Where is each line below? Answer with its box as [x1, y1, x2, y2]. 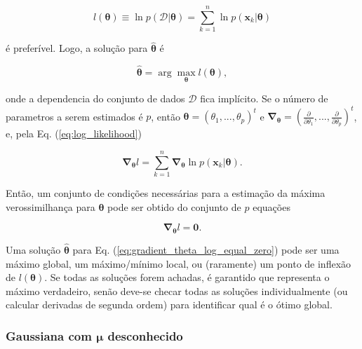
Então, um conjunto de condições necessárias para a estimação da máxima [6, 186, 326, 200]
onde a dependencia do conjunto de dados [6, 91, 185, 106]
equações [253, 199, 290, 214]
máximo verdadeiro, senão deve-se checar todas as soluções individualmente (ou [6, 283, 348, 298]
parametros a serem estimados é [6, 109, 143, 123]
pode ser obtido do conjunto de [107, 199, 241, 214]
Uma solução [6, 242, 61, 257]
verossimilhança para [6, 199, 95, 214]
